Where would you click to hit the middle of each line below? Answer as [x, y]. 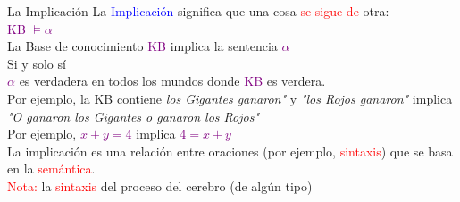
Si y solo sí [37, 63]
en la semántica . [51, 168]
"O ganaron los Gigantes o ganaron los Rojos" [134, 116]
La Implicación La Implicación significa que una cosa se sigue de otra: [198, 11]
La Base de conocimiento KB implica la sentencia [142, 46]
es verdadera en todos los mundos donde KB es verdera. [172, 81]
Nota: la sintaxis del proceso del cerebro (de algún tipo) [160, 185]
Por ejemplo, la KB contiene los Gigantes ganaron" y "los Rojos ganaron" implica [230, 98]
